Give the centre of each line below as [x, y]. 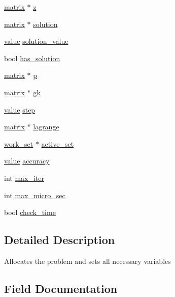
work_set [19, 143]
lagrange [46, 127]
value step [20, 109]
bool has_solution [32, 58]
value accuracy [27, 161]
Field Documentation [61, 288]
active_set [58, 143]
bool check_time [30, 212]
